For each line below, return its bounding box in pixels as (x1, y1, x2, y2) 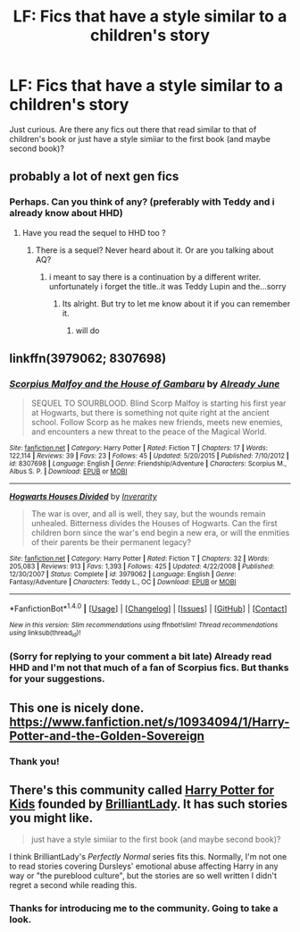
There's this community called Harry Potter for (9, 782, 275, 797)
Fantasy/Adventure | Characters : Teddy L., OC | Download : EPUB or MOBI (9, 578, 237, 587)
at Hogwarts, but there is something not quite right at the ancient (30, 407, 270, 418)
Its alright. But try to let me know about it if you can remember (62, 298, 291, 309)
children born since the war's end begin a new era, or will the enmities (30, 527, 290, 538)
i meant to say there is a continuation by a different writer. (48, 271, 262, 282)
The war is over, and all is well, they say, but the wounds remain (30, 508, 266, 519)
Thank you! (9, 755, 60, 768)
